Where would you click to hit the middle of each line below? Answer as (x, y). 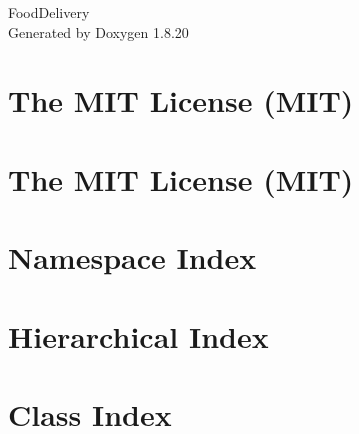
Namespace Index (132, 257)
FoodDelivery (49, 12)
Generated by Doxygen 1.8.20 (98, 31)
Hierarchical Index (138, 335)
